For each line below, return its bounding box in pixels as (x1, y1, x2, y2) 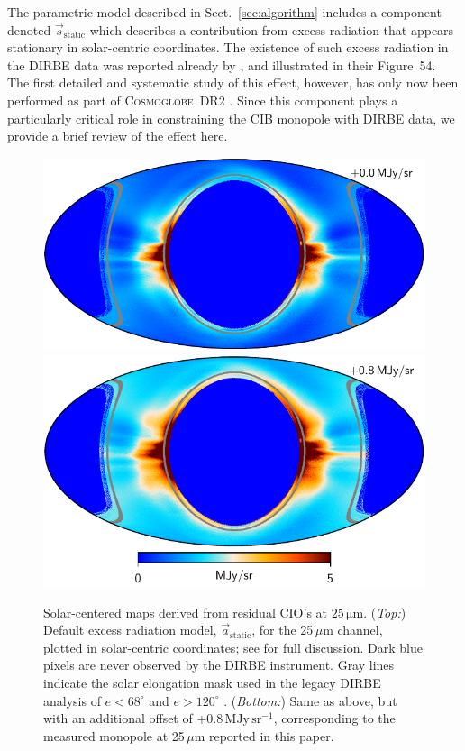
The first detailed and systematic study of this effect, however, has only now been (7, 73, 459, 92)
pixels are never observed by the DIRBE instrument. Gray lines (43, 655, 395, 674)
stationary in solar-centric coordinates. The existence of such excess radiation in (7, 38, 449, 57)
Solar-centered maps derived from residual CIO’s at (43, 602, 328, 621)
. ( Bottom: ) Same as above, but (223, 691, 397, 710)
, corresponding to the (273, 709, 396, 728)
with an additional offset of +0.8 (43, 709, 223, 728)
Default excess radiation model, (43, 620, 217, 639)
